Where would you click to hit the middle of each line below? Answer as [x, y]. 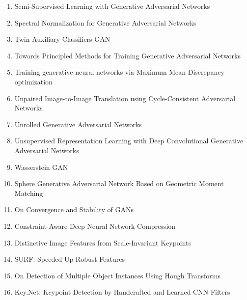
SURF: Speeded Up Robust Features [70, 259]
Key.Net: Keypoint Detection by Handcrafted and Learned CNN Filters [122, 292]
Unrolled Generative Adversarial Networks [78, 124]
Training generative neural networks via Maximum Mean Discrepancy [119, 72]
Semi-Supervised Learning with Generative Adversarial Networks [112, 6]
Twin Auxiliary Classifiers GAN [62, 39]
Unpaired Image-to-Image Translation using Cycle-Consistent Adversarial [125, 98]
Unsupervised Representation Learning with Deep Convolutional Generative [129, 141]
